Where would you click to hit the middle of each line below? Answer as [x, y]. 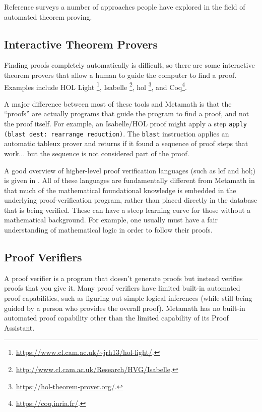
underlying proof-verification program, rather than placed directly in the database [131, 200]
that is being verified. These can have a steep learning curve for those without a [127, 210]
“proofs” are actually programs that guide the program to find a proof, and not [127, 113]
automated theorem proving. [48, 16]
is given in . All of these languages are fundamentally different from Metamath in [129, 180]
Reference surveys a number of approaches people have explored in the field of [125, 7]
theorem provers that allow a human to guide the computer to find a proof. [120, 75]
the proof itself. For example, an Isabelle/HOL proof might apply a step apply [125, 124]
